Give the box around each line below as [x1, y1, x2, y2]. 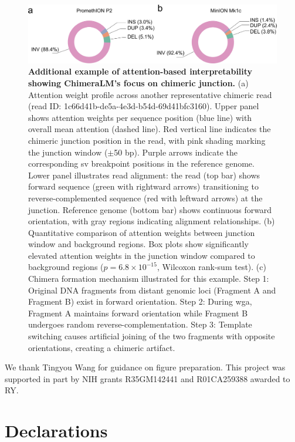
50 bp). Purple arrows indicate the [114, 146, 238, 158]
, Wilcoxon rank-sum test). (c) [157, 261, 266, 273]
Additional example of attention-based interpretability [28, 65, 253, 77]
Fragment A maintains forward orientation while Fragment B [28, 306, 248, 319]
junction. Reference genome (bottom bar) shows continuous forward [28, 203, 272, 215]
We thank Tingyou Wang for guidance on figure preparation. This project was [5, 361, 286, 373]
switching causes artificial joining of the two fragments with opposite [28, 330, 275, 342]
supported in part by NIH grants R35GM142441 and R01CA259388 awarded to [5, 372, 290, 384]
